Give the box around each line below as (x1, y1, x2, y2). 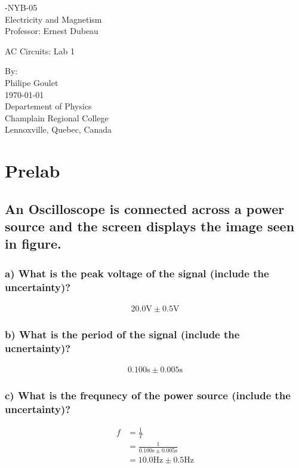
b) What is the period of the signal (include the (5, 326, 240, 341)
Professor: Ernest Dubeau (5, 25, 98, 37)
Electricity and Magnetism (5, 13, 102, 25)
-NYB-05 (5, 1, 38, 13)
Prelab (5, 158, 60, 183)
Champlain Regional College (5, 111, 109, 124)
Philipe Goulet (5, 76, 58, 88)
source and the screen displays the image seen (5, 217, 295, 235)
